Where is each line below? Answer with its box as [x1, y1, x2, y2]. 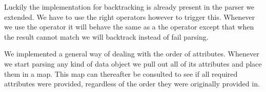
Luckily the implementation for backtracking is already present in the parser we [4, 2, 255, 12]
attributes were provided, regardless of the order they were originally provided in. [4, 78, 260, 89]
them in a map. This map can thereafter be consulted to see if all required [4, 68, 238, 79]
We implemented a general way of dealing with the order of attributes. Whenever [4, 48, 259, 59]
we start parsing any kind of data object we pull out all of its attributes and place [4, 58, 262, 69]
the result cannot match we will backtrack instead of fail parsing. [4, 31, 209, 42]
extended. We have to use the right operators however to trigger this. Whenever [4, 11, 255, 22]
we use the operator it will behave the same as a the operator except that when [4, 21, 254, 32]
